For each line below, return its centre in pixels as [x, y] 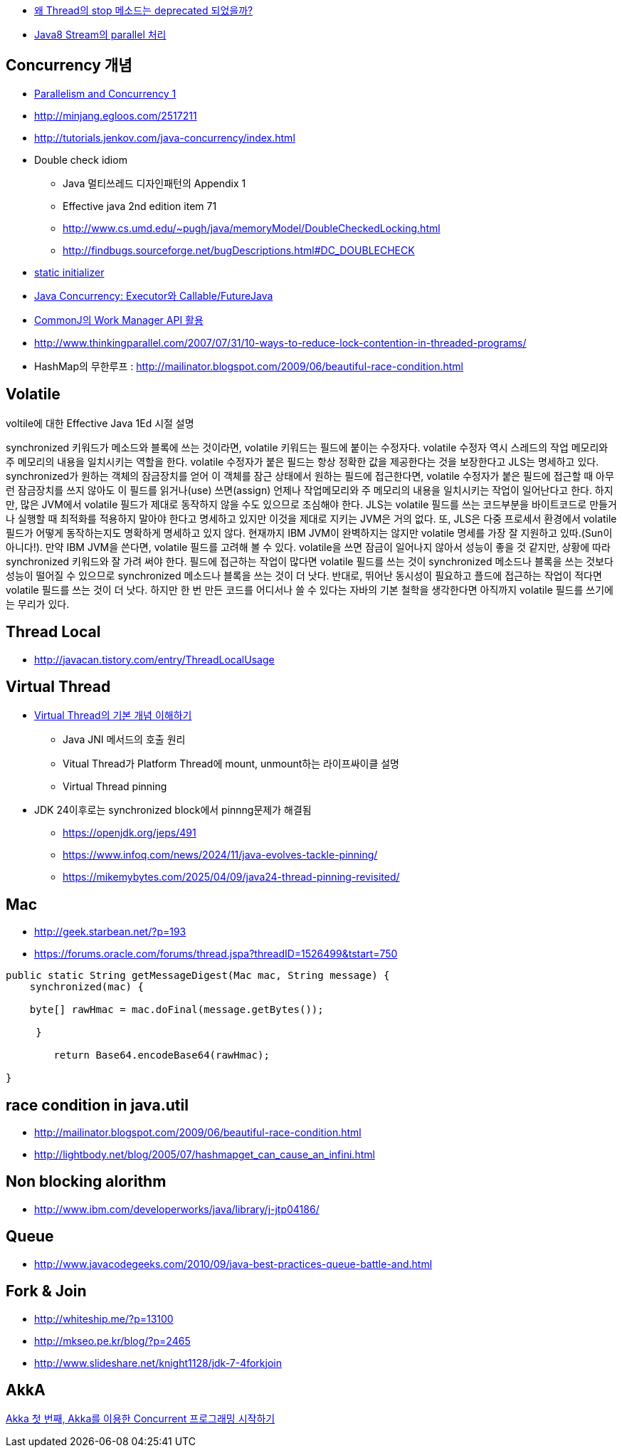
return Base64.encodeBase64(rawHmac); [162, 1055]
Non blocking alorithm [86, 1182]
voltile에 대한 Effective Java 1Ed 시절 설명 [100, 423]
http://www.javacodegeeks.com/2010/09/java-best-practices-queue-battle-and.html [233, 1264]
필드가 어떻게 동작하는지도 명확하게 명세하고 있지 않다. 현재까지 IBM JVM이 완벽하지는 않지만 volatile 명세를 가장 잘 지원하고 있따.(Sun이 [309, 533]
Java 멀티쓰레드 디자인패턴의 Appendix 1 [154, 183]
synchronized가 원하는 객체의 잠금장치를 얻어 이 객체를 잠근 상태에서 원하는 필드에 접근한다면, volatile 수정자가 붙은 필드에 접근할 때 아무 [310, 476]
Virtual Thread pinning [115, 787]
